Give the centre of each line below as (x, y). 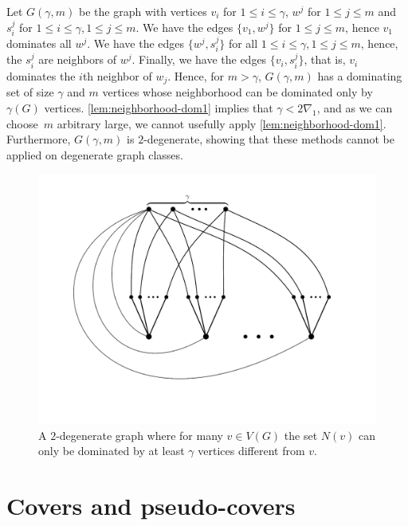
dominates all (39, 43)
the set (301, 435)
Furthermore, (39, 139)
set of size (30, 92)
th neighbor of (117, 75)
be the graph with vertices (143, 11)
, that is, (325, 59)
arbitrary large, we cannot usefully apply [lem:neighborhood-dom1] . (222, 123)
